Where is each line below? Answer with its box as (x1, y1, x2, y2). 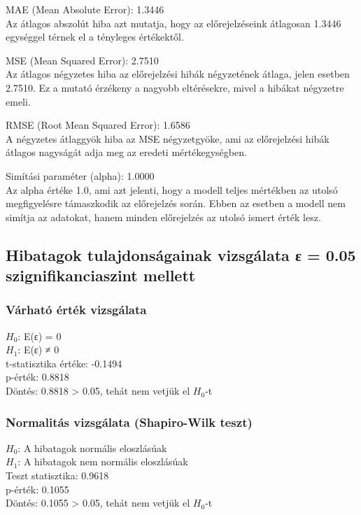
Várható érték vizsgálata (6, 301, 147, 318)
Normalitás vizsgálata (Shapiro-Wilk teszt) (6, 413, 253, 430)
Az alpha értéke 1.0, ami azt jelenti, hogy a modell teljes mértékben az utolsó (6, 182, 338, 197)
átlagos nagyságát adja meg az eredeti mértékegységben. (6, 145, 247, 160)
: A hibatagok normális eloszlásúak (17, 440, 167, 455)
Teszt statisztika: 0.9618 (6, 468, 109, 483)
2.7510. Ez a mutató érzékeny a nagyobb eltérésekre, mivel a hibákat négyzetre (6, 80, 344, 94)
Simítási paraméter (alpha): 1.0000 (6, 168, 155, 183)
